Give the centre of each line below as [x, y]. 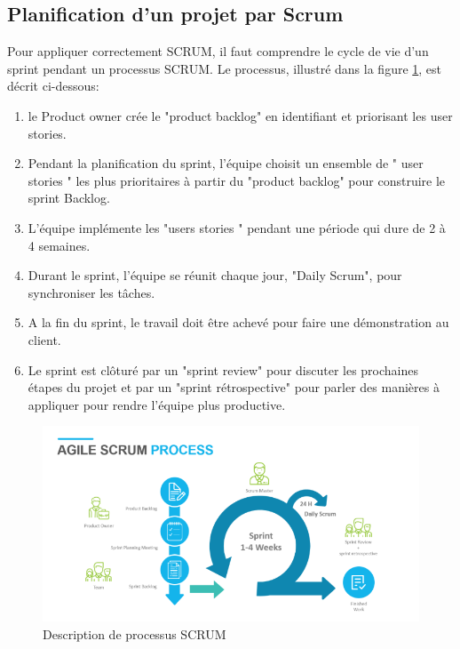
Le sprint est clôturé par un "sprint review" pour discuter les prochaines [223, 369]
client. [44, 339]
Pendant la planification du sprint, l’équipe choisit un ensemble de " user [226, 163]
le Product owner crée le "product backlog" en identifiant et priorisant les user [240, 115]
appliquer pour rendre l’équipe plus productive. [157, 404]
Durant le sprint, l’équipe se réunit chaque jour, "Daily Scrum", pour [215, 275]
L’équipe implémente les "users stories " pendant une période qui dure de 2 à [237, 227]
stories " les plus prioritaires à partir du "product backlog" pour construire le [237, 180]
